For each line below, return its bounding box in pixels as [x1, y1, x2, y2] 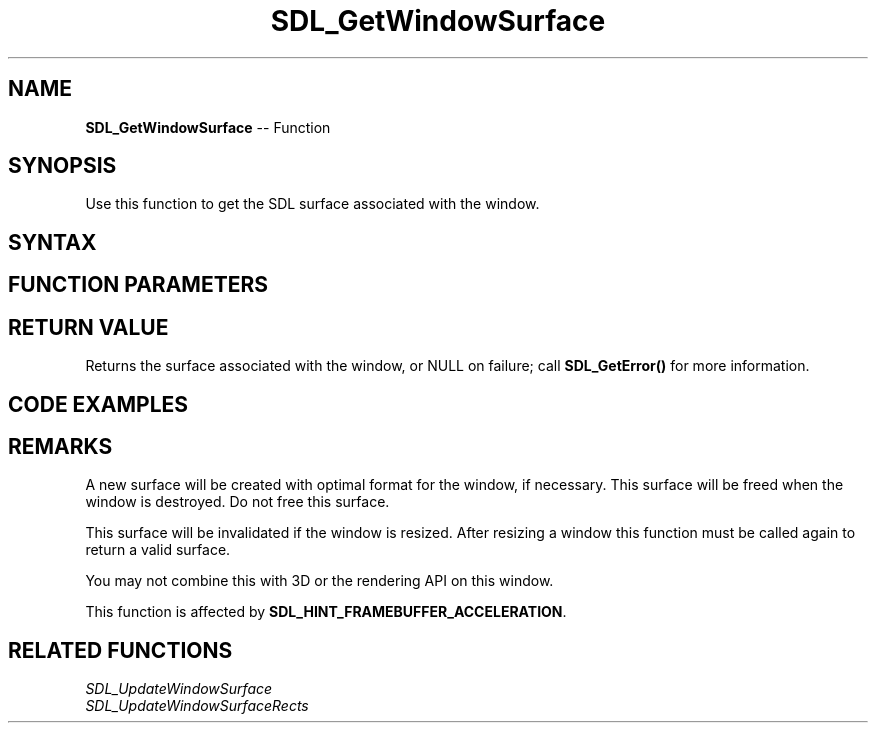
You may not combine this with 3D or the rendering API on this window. [85, 572, 554, 590]
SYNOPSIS [8, 153, 117, 179]
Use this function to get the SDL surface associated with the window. [85, 195, 540, 213]
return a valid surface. [85, 541, 231, 559]
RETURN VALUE [8, 314, 169, 340]
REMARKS [8, 433, 113, 459]
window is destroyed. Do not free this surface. [85, 493, 390, 511]
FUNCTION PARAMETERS [8, 272, 268, 298]
